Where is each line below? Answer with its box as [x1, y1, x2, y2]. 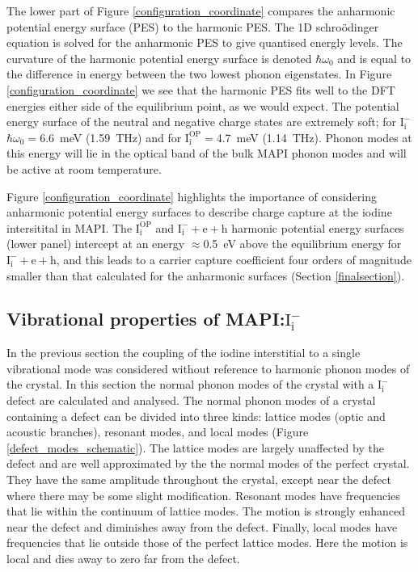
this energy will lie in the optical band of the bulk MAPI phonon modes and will [6, 145, 407, 162]
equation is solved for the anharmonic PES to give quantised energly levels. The [6, 34, 403, 51]
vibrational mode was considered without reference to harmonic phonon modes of [6, 360, 410, 376]
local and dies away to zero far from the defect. [6, 550, 240, 567]
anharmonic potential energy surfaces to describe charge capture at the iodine [6, 204, 392, 221]
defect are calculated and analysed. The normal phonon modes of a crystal [6, 392, 376, 409]
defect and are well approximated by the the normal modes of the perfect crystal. [6, 455, 410, 472]
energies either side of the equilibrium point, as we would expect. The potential [6, 97, 399, 114]
